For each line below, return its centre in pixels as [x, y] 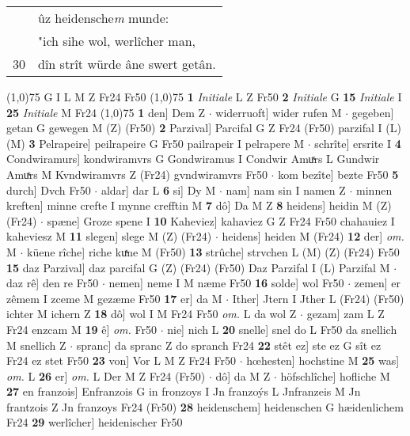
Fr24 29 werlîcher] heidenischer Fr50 [95, 422]
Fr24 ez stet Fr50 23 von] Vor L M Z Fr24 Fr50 [121, 360]
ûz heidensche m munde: [104, 18]
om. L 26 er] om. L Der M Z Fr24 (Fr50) [106, 375]
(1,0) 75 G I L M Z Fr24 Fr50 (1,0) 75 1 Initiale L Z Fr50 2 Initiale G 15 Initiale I [204, 97]
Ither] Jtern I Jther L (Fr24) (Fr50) [318, 298]
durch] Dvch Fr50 [49, 190]
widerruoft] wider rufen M [279, 112]
